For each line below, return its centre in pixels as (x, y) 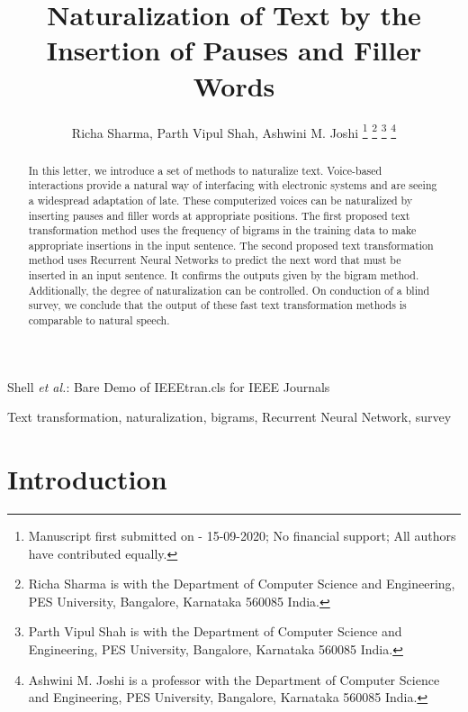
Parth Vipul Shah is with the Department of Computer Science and (215, 631)
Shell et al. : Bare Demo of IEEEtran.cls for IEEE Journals (169, 386)
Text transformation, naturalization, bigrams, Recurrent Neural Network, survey (229, 417)
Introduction (87, 479)
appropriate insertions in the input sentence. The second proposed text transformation (231, 245)
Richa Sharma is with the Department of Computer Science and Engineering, (242, 584)
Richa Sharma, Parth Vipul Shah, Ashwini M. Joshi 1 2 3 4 (234, 131)
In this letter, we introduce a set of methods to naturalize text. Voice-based (205, 170)
